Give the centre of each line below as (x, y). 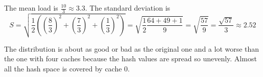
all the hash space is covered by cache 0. (67, 68)
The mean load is (31, 8)
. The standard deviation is (128, 8)
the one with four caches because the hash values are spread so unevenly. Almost (130, 59)
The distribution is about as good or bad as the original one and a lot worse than (132, 48)
